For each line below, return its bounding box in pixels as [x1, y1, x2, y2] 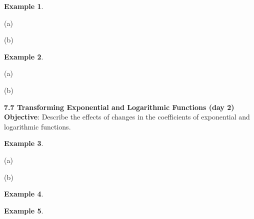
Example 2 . [4, 51, 43, 61]
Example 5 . [4, 205, 43, 215]
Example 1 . [4, 1, 43, 11]
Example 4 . [4, 188, 43, 199]
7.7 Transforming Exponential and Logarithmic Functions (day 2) [4, 101, 234, 112]
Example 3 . [4, 138, 43, 148]
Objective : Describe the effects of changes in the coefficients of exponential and [4, 111, 250, 122]
